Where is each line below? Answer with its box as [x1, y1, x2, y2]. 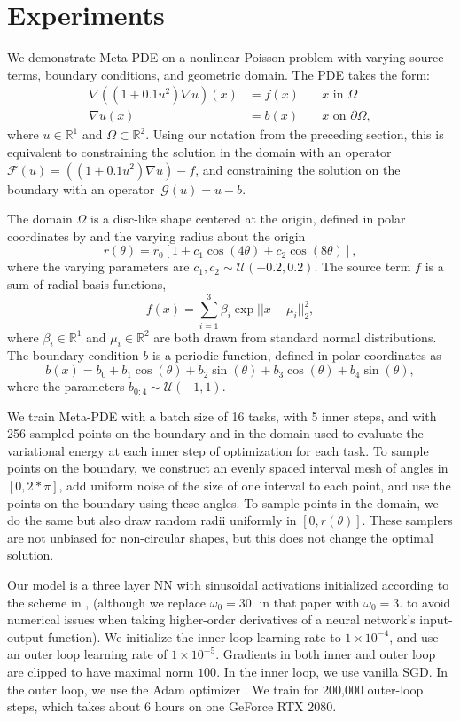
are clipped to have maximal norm [7, 662, 194, 680]
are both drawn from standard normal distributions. [153, 327, 437, 346]
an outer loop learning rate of [7, 645, 168, 663]
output [7, 627, 44, 646]
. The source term [314, 257, 411, 276]
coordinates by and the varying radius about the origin [7, 226, 306, 245]
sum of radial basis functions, [7, 274, 167, 293]
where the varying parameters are [7, 257, 190, 276]
